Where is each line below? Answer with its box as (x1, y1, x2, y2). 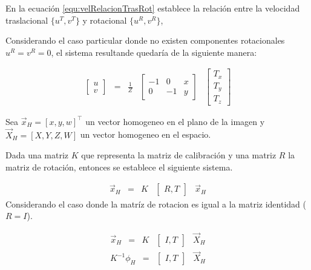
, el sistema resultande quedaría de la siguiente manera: (51, 46, 257, 58)
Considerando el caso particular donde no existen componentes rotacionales (5, 34, 285, 47)
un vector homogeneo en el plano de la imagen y (85, 115, 265, 127)
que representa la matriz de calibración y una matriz (81, 149, 277, 161)
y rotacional (82, 13, 127, 26)
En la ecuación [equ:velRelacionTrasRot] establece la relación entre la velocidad (5, 2, 300, 14)
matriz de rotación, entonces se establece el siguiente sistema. (5, 160, 233, 173)
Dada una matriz (5, 149, 69, 161)
